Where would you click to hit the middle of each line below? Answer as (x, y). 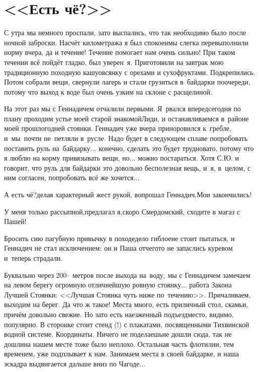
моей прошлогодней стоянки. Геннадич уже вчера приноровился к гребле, (118, 128)
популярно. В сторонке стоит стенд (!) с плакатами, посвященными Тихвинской (127, 324)
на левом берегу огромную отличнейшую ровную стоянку (93, 285)
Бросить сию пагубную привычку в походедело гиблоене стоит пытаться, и (119, 238)
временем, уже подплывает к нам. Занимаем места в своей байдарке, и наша (122, 354)
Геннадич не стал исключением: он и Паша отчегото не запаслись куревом (118, 248)
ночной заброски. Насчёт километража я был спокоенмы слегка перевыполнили (126, 42)
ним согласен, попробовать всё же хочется (69, 177)
